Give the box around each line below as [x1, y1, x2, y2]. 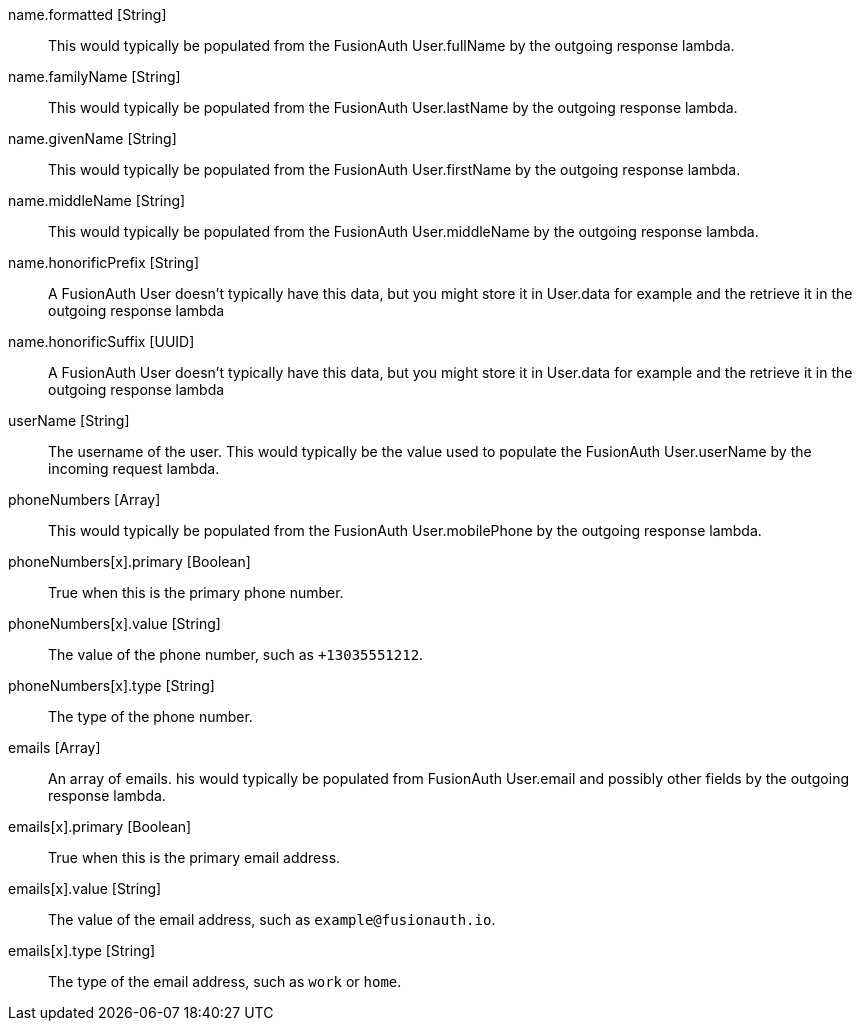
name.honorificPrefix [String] [8, 254, 200, 271]
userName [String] [8, 412, 130, 429]
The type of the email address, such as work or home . [48, 973, 402, 990]
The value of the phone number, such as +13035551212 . [48, 646, 424, 663]
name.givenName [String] [8, 130, 177, 147]
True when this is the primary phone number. [48, 584, 344, 601]
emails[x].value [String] [8, 880, 162, 897]
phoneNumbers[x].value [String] [8, 615, 221, 632]
